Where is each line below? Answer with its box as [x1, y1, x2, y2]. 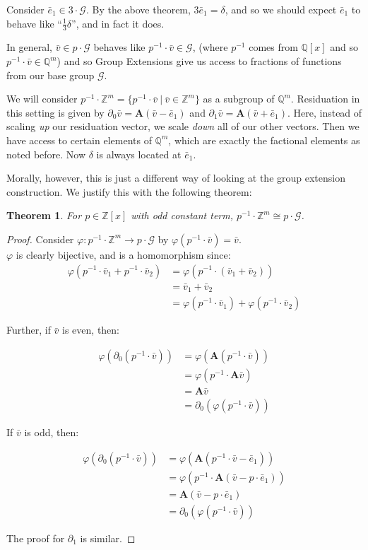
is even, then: [62, 322, 119, 337]
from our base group [6, 67, 95, 82]
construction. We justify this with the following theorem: [6, 184, 252, 199]
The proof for [6, 530, 65, 545]
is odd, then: [24, 425, 79, 440]
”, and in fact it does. [71, 16, 165, 30]
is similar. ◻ [80, 530, 136, 545]
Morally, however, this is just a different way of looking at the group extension [6, 170, 345, 185]
